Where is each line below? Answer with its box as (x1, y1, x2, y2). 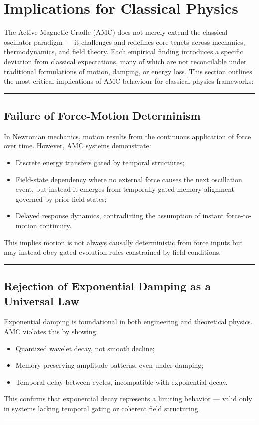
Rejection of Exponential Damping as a (4, 279, 211, 294)
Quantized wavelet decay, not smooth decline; (15, 343, 155, 353)
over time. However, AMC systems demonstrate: (4, 141, 151, 151)
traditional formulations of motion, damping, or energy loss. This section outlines (4, 66, 252, 76)
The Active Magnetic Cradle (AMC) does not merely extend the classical (4, 27, 228, 37)
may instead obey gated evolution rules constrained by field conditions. (4, 247, 221, 257)
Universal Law (4, 293, 79, 308)
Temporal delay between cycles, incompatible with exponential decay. (15, 376, 228, 387)
